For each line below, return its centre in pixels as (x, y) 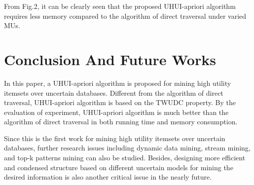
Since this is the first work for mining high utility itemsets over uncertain (115, 138)
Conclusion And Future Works (110, 59)
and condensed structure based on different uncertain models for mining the (119, 167)
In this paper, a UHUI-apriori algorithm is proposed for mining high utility (118, 83)
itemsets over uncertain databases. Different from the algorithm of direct (114, 92)
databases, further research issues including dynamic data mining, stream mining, (127, 148)
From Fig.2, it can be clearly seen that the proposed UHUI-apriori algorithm (120, 6)
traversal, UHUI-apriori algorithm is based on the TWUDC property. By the (120, 102)
